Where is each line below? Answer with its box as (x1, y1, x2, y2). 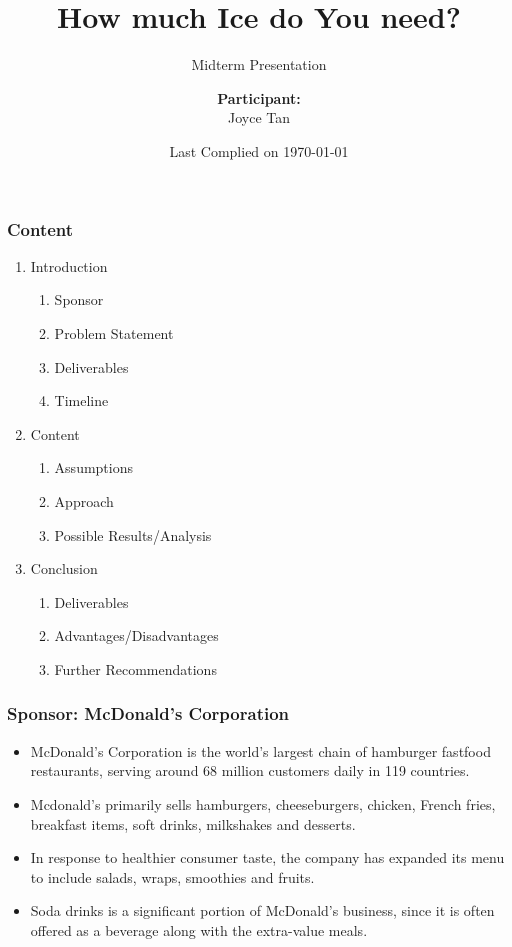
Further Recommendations (54, 658, 217, 679)
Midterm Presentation (191, 54, 327, 75)
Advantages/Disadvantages (54, 625, 219, 646)
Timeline (54, 390, 109, 411)
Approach (54, 490, 114, 511)
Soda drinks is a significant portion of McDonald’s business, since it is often (30, 900, 495, 921)
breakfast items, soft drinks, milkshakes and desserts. (30, 813, 356, 834)
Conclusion (30, 558, 98, 579)
